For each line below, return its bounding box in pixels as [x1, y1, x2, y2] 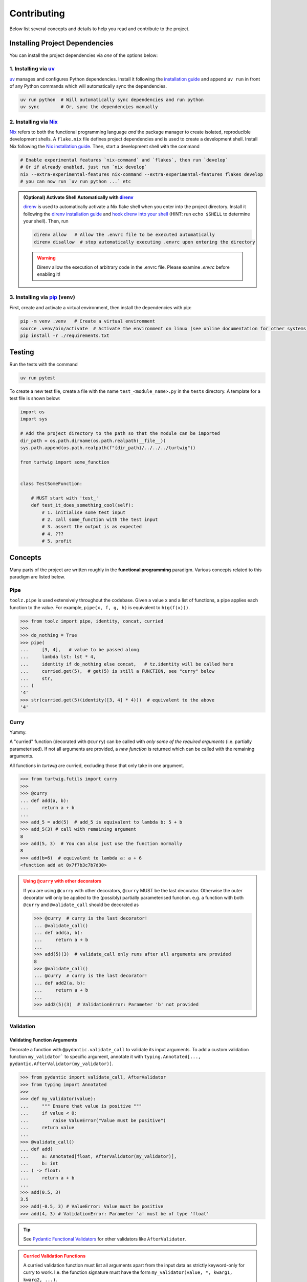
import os [20, 409, 45, 415]
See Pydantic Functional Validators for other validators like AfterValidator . [23, 1236, 187, 1242]
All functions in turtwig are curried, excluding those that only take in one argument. [9, 762, 184, 769]
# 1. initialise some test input [41, 509, 126, 515]
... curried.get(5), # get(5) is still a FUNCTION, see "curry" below [20, 668, 215, 674]
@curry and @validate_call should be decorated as [23, 902, 139, 908]
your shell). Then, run [23, 218, 69, 224]
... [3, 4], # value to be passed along [20, 647, 139, 653]
